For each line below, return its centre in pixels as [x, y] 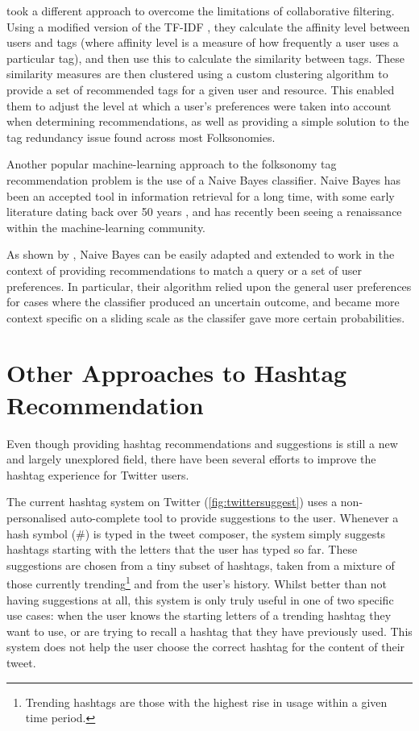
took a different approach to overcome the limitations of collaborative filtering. [201, 10]
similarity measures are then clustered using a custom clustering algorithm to [197, 74]
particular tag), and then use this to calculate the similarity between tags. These [205, 58]
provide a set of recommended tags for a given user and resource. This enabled [201, 89]
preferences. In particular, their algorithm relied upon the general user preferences [209, 286]
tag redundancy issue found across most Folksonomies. [141, 137]
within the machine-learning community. [106, 227]
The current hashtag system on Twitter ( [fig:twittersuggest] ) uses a [172, 502]
